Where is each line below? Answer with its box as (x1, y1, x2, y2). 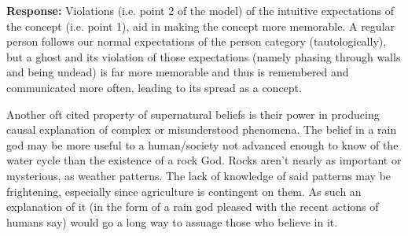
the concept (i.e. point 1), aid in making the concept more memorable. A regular (6, 17, 395, 34)
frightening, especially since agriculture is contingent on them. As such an (6, 183, 362, 199)
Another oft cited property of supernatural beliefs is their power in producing (6, 105, 380, 122)
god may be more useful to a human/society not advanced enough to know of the (6, 136, 399, 153)
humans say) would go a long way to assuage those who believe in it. (6, 213, 338, 230)
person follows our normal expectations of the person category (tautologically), (6, 33, 387, 50)
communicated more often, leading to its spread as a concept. (6, 79, 302, 95)
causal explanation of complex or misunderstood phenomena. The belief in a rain (6, 121, 397, 138)
